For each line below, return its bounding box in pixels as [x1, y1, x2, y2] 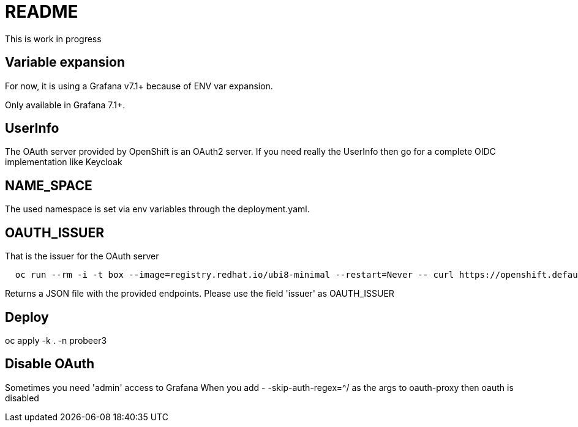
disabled [5, 392, 39, 403]
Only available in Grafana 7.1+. [5, 99, 126, 110]
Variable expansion [5, 54, 125, 70]
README [5, 1, 78, 22]
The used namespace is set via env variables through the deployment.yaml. [5, 204, 310, 215]
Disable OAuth [5, 356, 95, 372]
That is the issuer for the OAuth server [5, 251, 159, 262]
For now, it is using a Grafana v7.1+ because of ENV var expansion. [5, 80, 273, 91]
